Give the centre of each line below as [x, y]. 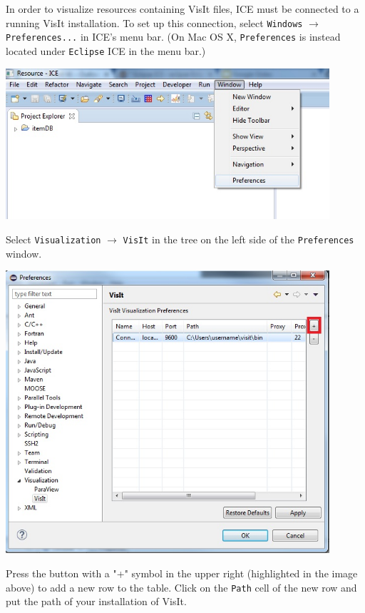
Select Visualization [53, 239]
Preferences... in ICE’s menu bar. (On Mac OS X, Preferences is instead [173, 37]
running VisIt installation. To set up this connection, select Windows [154, 22]
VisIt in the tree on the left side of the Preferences [238, 239]
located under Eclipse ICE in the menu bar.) [106, 50]
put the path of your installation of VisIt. [96, 601]
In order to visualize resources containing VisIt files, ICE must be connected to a [182, 9]
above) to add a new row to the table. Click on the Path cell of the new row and [181, 587]
